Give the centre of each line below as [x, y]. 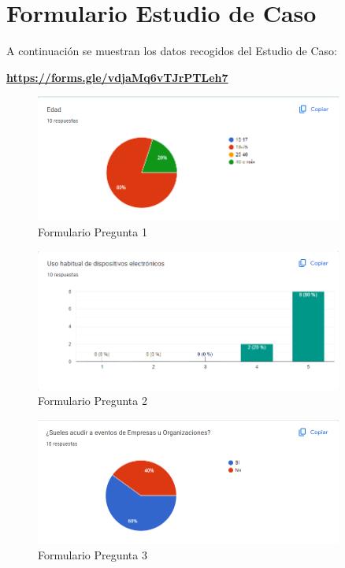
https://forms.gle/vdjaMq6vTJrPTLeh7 [117, 77]
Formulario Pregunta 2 [93, 401]
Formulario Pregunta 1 [93, 232]
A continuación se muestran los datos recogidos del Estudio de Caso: [172, 51]
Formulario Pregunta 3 [93, 554]
